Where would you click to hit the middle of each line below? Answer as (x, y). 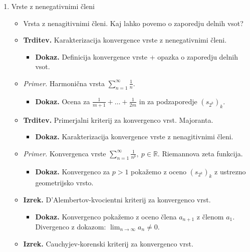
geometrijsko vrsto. (64, 183)
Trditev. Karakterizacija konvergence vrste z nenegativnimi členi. (125, 40)
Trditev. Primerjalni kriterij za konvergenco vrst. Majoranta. (118, 119)
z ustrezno (230, 171)
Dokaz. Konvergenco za (73, 171)
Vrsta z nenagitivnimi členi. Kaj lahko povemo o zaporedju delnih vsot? (133, 23)
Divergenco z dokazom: (71, 226)
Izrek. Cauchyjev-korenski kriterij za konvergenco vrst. (108, 243)
